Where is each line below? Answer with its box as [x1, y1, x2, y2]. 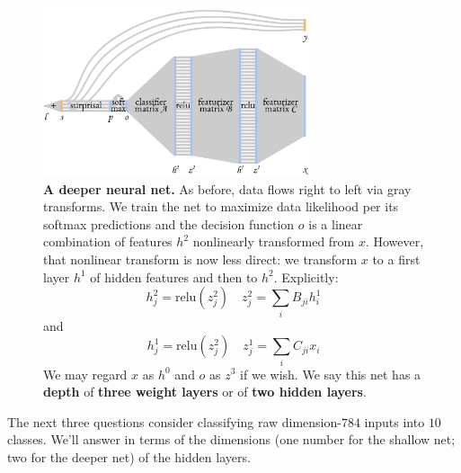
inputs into [364, 412, 425, 431]
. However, [365, 232, 424, 251]
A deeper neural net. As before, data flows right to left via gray [43, 179, 412, 198]
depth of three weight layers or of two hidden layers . [43, 382, 367, 401]
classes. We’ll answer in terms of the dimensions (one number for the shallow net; [7, 430, 456, 449]
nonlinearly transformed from [192, 232, 355, 251]
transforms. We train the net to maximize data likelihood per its [43, 197, 399, 216]
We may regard [43, 364, 128, 383]
